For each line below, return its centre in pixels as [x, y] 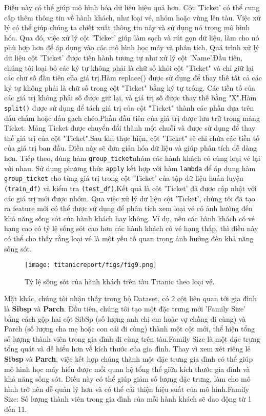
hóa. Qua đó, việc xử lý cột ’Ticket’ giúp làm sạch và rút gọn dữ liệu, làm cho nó [132, 37]
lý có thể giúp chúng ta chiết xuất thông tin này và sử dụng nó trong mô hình [127, 27]
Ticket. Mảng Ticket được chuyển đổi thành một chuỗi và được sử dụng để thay [130, 128]
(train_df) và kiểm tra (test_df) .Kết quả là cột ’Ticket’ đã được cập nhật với [130, 188]
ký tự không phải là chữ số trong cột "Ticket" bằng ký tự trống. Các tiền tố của [130, 87]
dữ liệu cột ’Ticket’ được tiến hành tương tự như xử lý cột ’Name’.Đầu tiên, [123, 57]
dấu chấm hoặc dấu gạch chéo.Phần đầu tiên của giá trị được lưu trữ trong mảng [132, 118]
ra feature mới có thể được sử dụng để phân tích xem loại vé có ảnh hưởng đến [128, 208]
